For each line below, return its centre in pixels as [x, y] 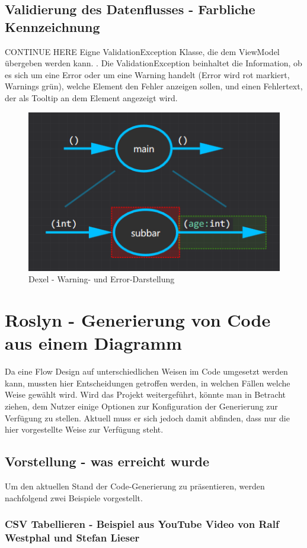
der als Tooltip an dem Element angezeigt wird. [91, 97]
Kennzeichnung [52, 26]
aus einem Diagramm [93, 343]
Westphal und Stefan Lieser [72, 538]
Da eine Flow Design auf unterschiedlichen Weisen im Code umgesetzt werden [146, 371]
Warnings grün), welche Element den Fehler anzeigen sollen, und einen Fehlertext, [154, 86]
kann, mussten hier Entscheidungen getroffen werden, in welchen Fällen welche [148, 383]
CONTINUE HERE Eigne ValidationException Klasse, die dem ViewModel [142, 51]
